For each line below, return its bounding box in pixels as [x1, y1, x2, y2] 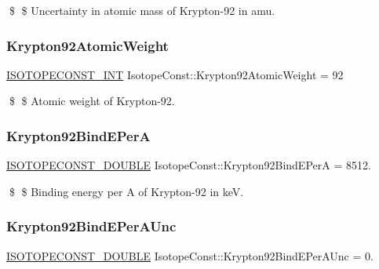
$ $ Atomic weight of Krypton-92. [9, 93, 175, 109]
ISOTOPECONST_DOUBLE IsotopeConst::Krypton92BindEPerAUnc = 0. [6, 247, 374, 264]
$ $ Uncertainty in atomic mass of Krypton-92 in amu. [9, 2, 275, 18]
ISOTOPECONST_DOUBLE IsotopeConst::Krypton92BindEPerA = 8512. [6, 157, 371, 173]
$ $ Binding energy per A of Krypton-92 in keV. [9, 183, 244, 199]
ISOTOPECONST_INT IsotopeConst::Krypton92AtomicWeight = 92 [6, 66, 344, 82]
